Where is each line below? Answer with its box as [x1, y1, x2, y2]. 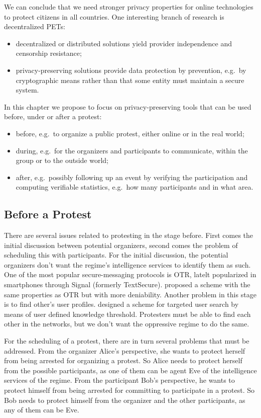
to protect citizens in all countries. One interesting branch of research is [4, 11, 224, 22]
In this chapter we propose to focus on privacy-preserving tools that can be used [4, 101, 251, 112]
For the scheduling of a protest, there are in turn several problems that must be [4, 336, 249, 346]
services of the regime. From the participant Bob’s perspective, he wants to [4, 375, 235, 385]
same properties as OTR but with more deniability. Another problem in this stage [4, 289, 256, 299]
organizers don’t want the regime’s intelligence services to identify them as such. [4, 259, 251, 270]
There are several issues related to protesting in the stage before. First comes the [4, 230, 253, 240]
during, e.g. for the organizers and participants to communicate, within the [16, 145, 248, 155]
